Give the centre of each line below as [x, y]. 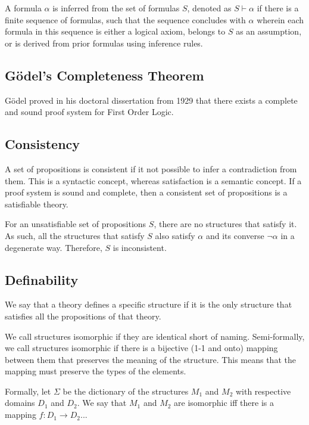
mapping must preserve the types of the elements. [96, 371]
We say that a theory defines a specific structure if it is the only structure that [149, 304]
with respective [263, 391]
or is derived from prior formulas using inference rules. [104, 43]
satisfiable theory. [37, 204]
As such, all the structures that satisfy [75, 235]
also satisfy [175, 235]
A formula [23, 8]
